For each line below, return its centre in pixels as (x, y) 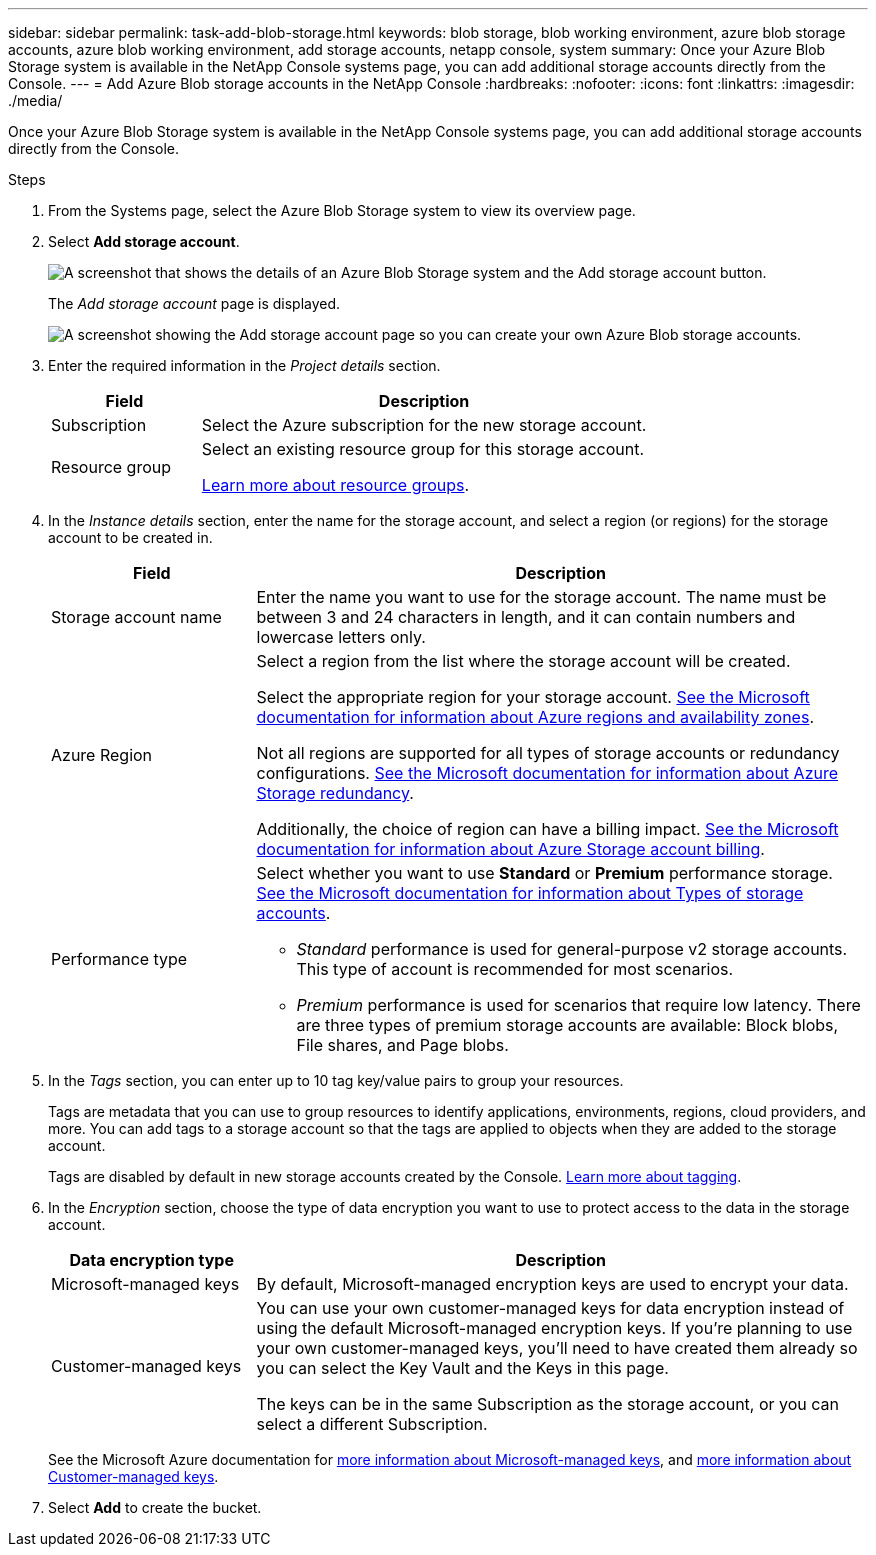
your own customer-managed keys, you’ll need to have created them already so (557, 1348)
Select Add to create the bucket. (155, 1507)
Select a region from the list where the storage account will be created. (523, 661)
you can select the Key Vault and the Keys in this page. (462, 1368)
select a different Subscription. (372, 1424)
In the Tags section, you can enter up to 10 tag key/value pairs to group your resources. (336, 1080)
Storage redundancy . (335, 793)
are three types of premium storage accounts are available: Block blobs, (567, 1025)
